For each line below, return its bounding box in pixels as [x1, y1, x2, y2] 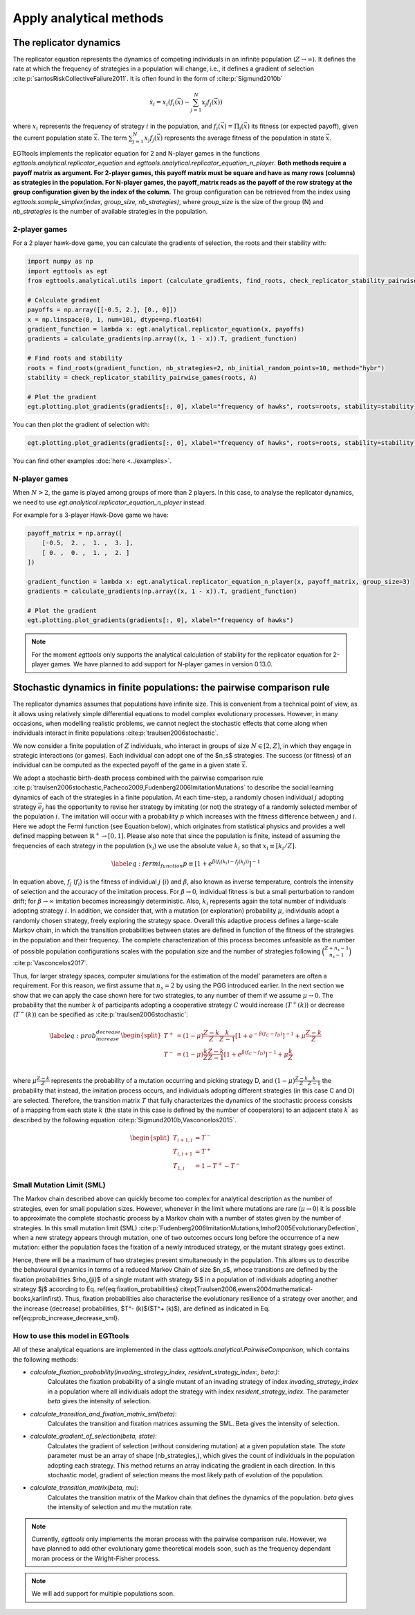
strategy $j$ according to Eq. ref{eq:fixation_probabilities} [12, 1284, 179, 1293]
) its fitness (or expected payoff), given [247, 122, 359, 130]
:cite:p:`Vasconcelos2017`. [12, 959, 88, 967]
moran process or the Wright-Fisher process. [31, 1554, 160, 1562]
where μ [12, 1076, 37, 1084]
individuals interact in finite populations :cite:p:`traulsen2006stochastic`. [12, 729, 219, 737]
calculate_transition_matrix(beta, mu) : [30, 1484, 139, 1492]
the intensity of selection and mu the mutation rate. [47, 1503, 193, 1511]
